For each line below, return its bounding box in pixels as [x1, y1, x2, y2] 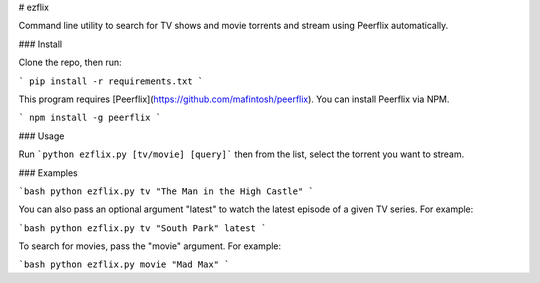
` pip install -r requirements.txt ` [18, 75, 204, 87]
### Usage [18, 130, 65, 142]
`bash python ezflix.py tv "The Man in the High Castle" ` [18, 185, 315, 197]
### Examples [18, 166, 79, 179]
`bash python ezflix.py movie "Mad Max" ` [18, 259, 230, 270]
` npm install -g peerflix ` [18, 112, 162, 124]
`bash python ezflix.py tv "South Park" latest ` [18, 222, 267, 234]
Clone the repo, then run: [18, 56, 122, 69]
